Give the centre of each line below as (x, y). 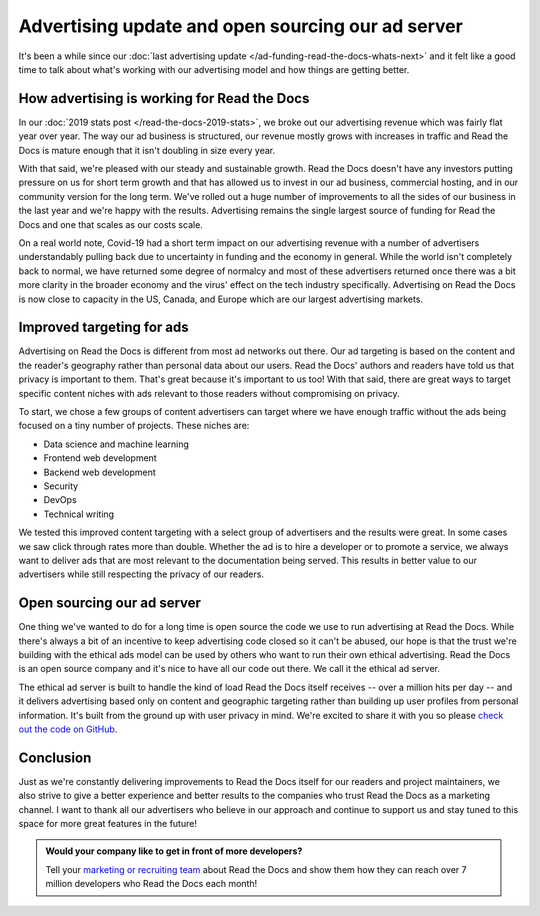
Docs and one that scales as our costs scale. (111, 224)
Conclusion (55, 757)
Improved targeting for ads (103, 327)
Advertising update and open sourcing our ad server (241, 26)
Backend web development (100, 472)
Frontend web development (100, 458)
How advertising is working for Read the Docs (164, 98)
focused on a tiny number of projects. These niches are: (134, 426)
